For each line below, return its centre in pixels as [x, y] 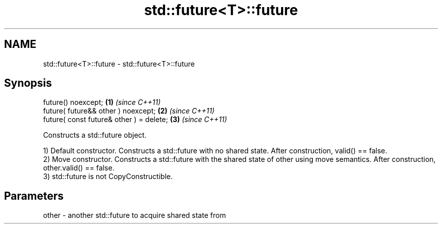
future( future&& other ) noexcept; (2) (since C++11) [129, 111]
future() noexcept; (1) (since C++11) [102, 102]
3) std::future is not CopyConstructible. [108, 177]
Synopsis [28, 83]
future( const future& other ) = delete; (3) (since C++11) [135, 120]
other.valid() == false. [79, 168]
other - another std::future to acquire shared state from [134, 215]
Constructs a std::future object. [95, 135]
